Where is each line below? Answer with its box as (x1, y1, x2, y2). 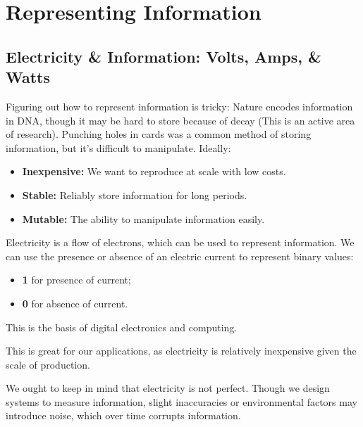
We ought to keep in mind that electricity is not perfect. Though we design (6, 381, 330, 395)
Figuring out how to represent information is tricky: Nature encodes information (6, 98, 353, 113)
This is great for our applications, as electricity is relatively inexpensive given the (6, 343, 357, 358)
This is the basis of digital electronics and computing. (6, 319, 238, 334)
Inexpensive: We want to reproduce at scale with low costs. (22, 164, 286, 179)
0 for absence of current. (22, 295, 128, 310)
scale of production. (6, 357, 90, 371)
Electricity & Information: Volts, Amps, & (6, 45, 321, 67)
